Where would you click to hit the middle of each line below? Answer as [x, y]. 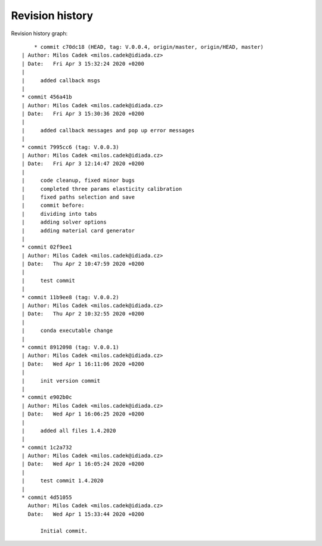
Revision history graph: [39, 33]
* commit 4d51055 [47, 497]
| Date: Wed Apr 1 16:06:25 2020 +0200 [83, 414]
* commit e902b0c [47, 397]
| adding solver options [64, 222]
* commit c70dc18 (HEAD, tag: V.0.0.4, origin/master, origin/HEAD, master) [149, 47]
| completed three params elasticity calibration [102, 189]
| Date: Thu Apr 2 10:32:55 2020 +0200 [83, 314]
